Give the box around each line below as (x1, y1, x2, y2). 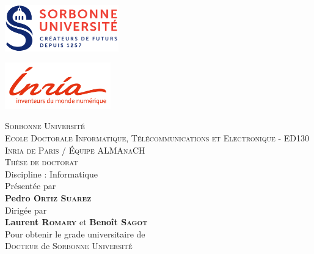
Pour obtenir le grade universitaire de (5, 227, 145, 240)
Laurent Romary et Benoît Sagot (5, 215, 148, 228)
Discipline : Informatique (5, 167, 98, 180)
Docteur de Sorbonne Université (5, 239, 133, 252)
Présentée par (5, 179, 56, 192)
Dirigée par (5, 203, 47, 216)
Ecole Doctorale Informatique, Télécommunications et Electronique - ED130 (5, 131, 309, 144)
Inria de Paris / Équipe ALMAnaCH (5, 143, 145, 156)
